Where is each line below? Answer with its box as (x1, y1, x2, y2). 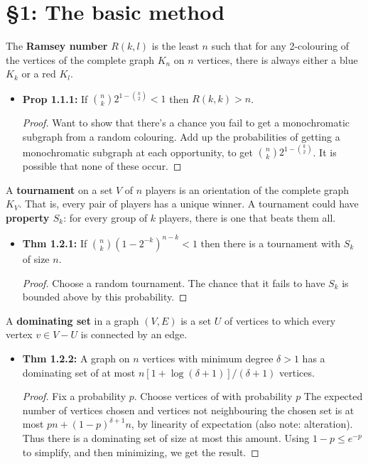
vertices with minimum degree (142, 350, 274, 365)
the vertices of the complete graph (6, 52, 154, 67)
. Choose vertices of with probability (134, 389, 293, 404)
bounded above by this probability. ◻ (22, 289, 188, 304)
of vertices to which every (224, 313, 336, 328)
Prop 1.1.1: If (22, 91, 88, 106)
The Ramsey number (6, 38, 108, 53)
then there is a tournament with (200, 235, 341, 250)
